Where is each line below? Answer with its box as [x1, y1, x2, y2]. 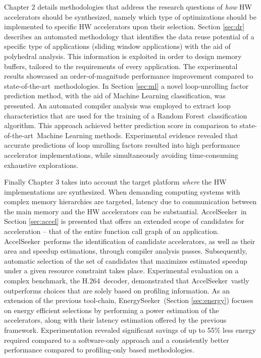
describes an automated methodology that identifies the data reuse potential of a [4, 31, 254, 41]
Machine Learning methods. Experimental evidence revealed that [36, 130, 238, 140]
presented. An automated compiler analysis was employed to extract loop [4, 100, 231, 110]
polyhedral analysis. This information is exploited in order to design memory [4, 50, 242, 61]
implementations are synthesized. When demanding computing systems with [4, 186, 240, 197]
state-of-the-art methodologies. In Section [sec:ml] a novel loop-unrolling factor [4, 80, 249, 91]
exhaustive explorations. [4, 159, 79, 170]
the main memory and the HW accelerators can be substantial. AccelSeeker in [4, 206, 247, 216]
